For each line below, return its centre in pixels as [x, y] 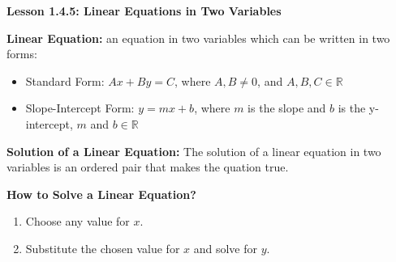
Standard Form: [65, 80]
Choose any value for [77, 221]
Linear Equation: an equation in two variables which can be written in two [198, 38]
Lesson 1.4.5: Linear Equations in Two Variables [144, 11]
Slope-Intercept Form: [80, 108]
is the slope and [287, 108]
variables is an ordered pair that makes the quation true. [148, 167]
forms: [22, 54]
